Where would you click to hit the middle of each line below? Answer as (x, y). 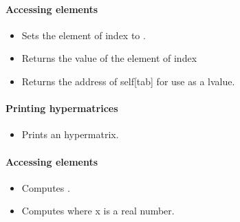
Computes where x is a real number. (98, 211)
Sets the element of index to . (84, 35)
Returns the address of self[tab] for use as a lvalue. (128, 81)
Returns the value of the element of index (109, 58)
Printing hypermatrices (62, 108)
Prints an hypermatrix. (70, 134)
